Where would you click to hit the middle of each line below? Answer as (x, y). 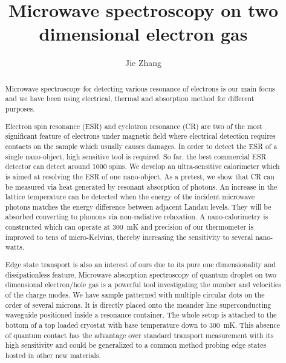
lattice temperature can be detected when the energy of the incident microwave (130, 197)
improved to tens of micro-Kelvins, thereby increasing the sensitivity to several (129, 237)
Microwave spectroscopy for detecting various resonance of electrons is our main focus (140, 88)
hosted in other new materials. (53, 355)
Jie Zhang (143, 63)
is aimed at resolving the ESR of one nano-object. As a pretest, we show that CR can (140, 176)
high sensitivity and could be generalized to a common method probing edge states (136, 345)
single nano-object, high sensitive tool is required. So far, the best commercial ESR (136, 156)
